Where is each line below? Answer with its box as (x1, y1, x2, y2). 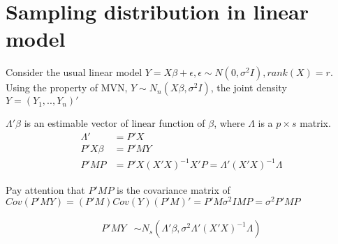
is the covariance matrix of (117, 182, 230, 197)
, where (214, 116, 245, 130)
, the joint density (210, 80, 287, 95)
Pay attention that (6, 182, 85, 197)
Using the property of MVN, (6, 80, 128, 95)
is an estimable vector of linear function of (24, 116, 205, 130)
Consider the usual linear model (6, 65, 142, 79)
